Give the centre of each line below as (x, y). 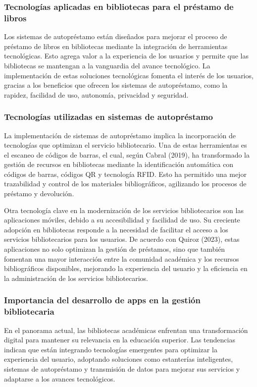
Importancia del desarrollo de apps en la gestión (102, 300)
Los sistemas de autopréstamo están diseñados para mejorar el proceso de (116, 36)
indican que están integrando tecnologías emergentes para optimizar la (111, 349)
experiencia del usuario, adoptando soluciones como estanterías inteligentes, (119, 359)
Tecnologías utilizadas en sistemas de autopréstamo (108, 117)
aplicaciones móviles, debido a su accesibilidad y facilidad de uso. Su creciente (122, 220)
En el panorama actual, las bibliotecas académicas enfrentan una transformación (126, 330)
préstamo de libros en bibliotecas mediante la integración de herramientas (116, 46)
